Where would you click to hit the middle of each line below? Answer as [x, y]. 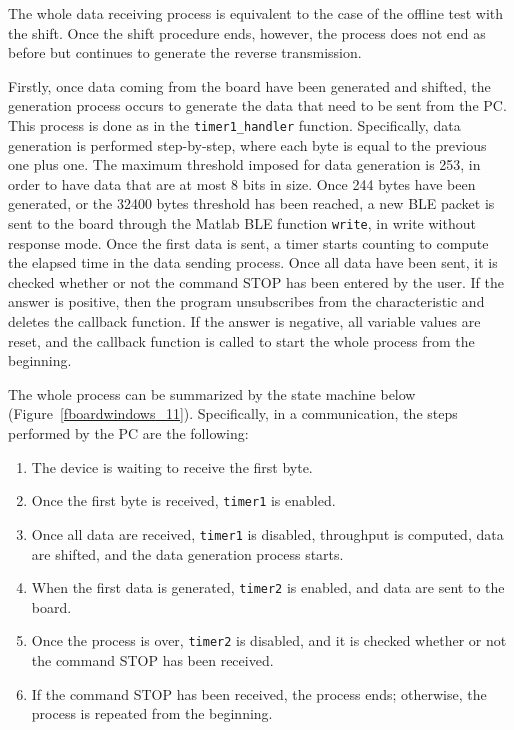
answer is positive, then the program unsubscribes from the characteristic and [246, 301]
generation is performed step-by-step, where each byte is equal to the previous [247, 144]
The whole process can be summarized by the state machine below [212, 393]
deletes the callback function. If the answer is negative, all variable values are [244, 321]
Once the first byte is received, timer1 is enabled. [183, 500]
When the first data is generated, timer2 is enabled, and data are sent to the [268, 587]
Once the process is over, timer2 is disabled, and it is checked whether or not [269, 640]
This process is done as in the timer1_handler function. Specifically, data [234, 124]
